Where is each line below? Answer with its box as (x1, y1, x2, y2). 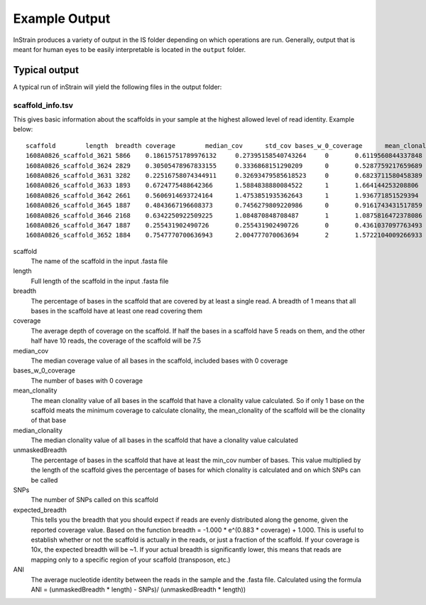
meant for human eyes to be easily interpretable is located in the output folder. (13, 45, 246, 53)
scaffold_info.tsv (13, 100, 74, 110)
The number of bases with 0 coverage (31, 376, 143, 385)
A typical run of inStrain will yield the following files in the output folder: (13, 82, 222, 91)
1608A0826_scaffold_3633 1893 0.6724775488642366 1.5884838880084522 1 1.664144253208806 (26, 181, 419, 190)
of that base (31, 416, 67, 424)
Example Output (13, 11, 111, 26)
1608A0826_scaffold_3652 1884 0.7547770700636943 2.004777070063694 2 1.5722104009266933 (26, 231, 422, 240)
